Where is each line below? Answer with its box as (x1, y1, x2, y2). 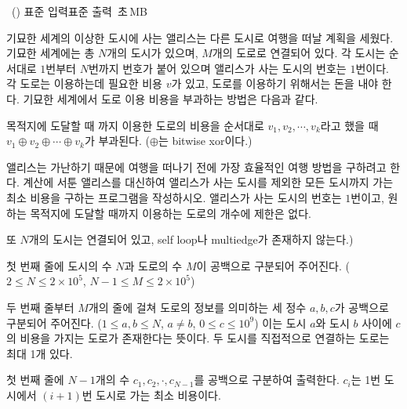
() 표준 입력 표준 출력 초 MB (11, 3, 147, 19)
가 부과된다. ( (84, 132, 150, 149)
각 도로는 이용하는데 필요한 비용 (6, 75, 162, 92)
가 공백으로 (334, 299, 389, 315)
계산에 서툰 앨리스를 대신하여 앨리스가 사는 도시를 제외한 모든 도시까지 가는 (23, 174, 394, 190)
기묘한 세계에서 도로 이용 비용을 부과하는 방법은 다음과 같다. (23, 90, 318, 107)
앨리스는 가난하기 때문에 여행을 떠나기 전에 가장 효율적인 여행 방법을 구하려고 (6, 158, 387, 175)
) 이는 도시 (254, 314, 307, 331)
